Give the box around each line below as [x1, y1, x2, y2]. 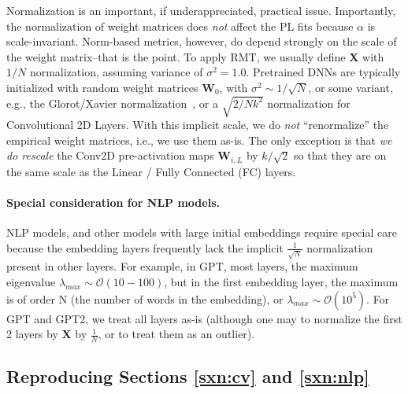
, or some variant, [308, 79, 393, 95]
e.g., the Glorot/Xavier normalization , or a [6, 94, 219, 111]
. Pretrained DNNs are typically [246, 64, 401, 80]
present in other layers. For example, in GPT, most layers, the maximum [6, 258, 358, 274]
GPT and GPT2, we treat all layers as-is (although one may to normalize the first [6, 310, 402, 326]
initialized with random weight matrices [6, 79, 198, 95]
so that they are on [294, 147, 387, 164]
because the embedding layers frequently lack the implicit [6, 239, 284, 256]
